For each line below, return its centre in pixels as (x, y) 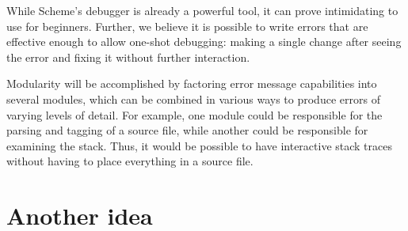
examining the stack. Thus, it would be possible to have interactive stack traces (199, 145)
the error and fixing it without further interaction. (128, 57)
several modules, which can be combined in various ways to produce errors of (193, 98)
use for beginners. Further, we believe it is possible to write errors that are (187, 26)
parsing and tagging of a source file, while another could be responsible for (187, 130)
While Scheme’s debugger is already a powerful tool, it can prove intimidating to (202, 10)
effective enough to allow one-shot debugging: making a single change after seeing (204, 42)
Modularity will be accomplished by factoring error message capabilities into (192, 83)
